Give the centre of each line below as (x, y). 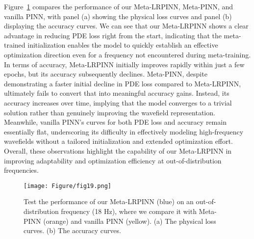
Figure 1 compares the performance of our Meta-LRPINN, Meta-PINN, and (119, 6)
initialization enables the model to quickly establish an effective (123, 45)
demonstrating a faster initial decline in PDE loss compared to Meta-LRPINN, (123, 83)
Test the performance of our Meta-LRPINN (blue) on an (109, 201)
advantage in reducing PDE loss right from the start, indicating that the (113, 35)
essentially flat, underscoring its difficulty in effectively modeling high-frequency (124, 131)
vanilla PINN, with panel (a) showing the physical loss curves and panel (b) (118, 16)
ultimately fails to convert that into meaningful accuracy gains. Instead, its (117, 93)
